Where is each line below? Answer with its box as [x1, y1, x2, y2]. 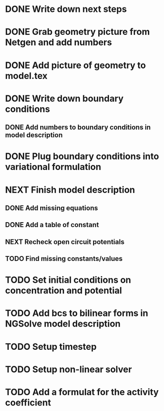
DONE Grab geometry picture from [5, 26, 150, 38]
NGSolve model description [5, 318, 121, 329]
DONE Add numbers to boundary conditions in [5, 123, 151, 132]
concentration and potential [5, 285, 122, 296]
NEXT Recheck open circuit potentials [5, 238, 125, 246]
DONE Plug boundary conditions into [5, 151, 160, 162]
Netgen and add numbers [5, 37, 112, 48]
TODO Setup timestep [5, 341, 97, 352]
